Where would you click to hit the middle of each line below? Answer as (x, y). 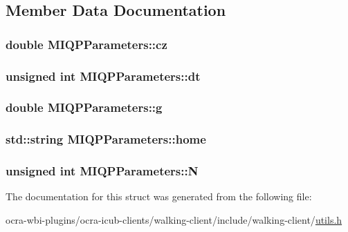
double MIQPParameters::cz (86, 44)
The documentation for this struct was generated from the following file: (159, 196)
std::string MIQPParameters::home (106, 139)
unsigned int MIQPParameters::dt (103, 76)
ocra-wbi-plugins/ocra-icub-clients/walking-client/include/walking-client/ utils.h (174, 219)
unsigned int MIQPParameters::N (102, 171)
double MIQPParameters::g (84, 107)
